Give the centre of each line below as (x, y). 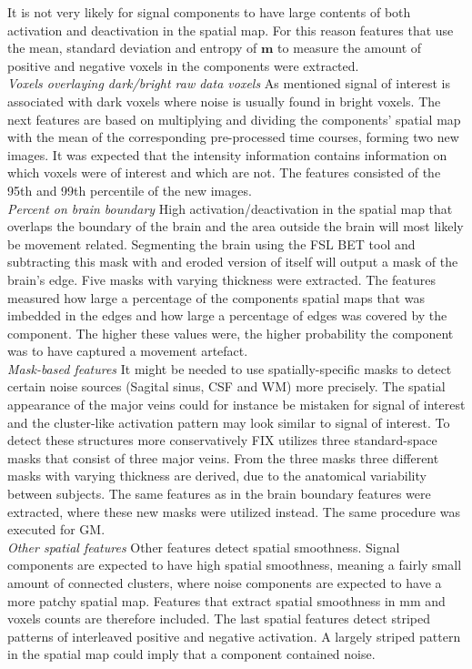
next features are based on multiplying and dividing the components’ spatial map (234, 119)
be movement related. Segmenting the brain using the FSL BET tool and (211, 243)
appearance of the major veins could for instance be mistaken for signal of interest (236, 405)
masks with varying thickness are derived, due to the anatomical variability (217, 476)
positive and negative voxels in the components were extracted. (183, 65)
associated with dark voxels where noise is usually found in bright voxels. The (224, 101)
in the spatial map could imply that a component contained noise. (191, 654)
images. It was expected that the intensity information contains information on (227, 154)
